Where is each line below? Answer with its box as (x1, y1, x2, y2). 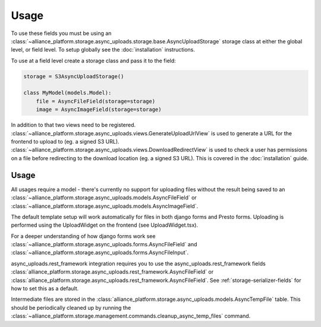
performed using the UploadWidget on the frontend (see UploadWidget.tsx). (11, 221, 199, 228)
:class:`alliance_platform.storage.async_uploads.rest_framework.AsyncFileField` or (11, 268, 214, 275)
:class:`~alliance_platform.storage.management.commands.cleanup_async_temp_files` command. (11, 312, 251, 320)
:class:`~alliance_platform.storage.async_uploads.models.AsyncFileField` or (11, 194, 197, 201)
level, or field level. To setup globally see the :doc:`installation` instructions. (11, 46, 196, 53)
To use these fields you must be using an (11, 30, 112, 37)
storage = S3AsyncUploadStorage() (23, 73, 124, 80)
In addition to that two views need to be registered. (11, 122, 136, 129)
